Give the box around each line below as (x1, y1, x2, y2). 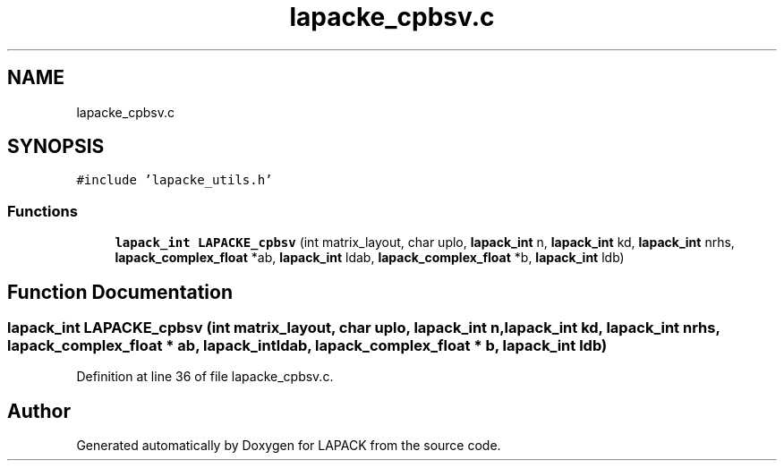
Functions (7, 201, 78, 220)
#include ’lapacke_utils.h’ (76, 173, 273, 188)
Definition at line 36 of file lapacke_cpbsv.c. (76, 369, 334, 385)
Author (7, 399, 71, 422)
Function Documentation (7, 280, 233, 303)
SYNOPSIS (7, 135, 105, 158)
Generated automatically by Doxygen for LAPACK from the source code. (76, 438, 501, 454)
